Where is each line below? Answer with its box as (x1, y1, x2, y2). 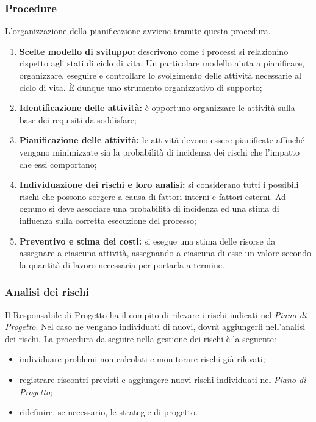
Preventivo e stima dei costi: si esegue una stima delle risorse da (19, 234, 276, 247)
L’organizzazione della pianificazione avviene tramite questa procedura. (5, 24, 271, 37)
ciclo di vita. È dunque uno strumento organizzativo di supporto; (19, 80, 262, 93)
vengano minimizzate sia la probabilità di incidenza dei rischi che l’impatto (19, 145, 300, 158)
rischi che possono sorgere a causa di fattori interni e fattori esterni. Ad (19, 190, 286, 202)
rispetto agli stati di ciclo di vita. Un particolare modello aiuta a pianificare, (19, 57, 304, 70)
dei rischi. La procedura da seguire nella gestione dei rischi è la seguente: (5, 332, 276, 345)
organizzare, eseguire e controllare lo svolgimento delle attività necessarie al (19, 69, 301, 81)
